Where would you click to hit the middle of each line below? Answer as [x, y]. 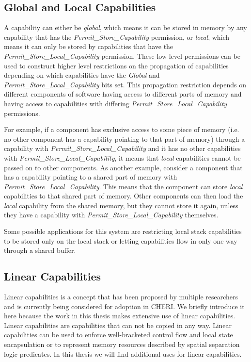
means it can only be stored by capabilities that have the [89, 46]
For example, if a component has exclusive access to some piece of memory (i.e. [122, 129]
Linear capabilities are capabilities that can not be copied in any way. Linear [118, 325]
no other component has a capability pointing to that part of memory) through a [125, 139]
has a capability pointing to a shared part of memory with [91, 177]
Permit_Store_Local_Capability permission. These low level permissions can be [122, 56]
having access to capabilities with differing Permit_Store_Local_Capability [116, 103]
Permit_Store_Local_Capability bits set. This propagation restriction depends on [125, 84]
